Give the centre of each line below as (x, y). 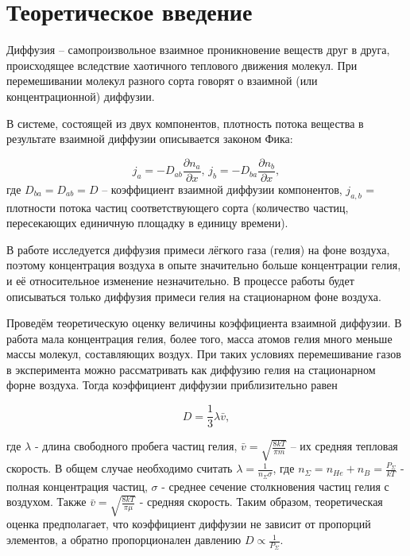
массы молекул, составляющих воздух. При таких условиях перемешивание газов (204, 354)
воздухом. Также (46, 502)
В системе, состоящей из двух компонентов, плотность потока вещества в (185, 123)
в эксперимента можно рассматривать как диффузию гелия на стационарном (191, 369)
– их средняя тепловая (344, 446)
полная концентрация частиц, (77, 486)
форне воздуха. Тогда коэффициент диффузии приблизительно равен (172, 385)
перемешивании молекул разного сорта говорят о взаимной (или (162, 81)
